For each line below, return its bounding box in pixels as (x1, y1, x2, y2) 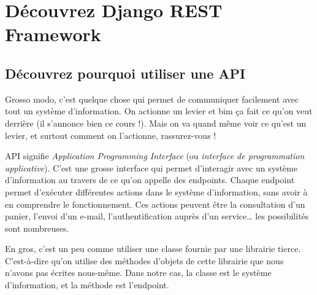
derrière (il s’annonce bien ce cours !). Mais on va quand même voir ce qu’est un (5, 116, 307, 129)
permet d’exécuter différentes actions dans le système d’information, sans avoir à (5, 185, 308, 198)
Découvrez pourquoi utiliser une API (5, 63, 246, 82)
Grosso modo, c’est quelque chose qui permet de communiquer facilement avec (5, 92, 299, 105)
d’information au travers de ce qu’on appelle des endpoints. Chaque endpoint (5, 173, 295, 186)
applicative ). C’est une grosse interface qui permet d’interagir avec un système (5, 161, 298, 174)
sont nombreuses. (5, 221, 69, 234)
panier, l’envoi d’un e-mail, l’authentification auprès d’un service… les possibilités (5, 210, 309, 222)
